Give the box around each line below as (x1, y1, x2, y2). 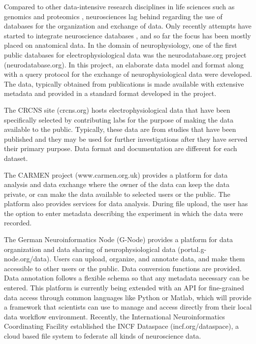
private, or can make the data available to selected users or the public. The (4, 188, 230, 199)
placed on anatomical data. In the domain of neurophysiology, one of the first (4, 40, 237, 50)
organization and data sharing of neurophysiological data (4, 244, 176, 254)
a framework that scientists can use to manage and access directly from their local (4, 302, 252, 312)
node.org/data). (4, 253, 52, 264)
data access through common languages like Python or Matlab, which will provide (4, 292, 252, 302)
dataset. (4, 153, 28, 163)
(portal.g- (178, 244, 207, 254)
